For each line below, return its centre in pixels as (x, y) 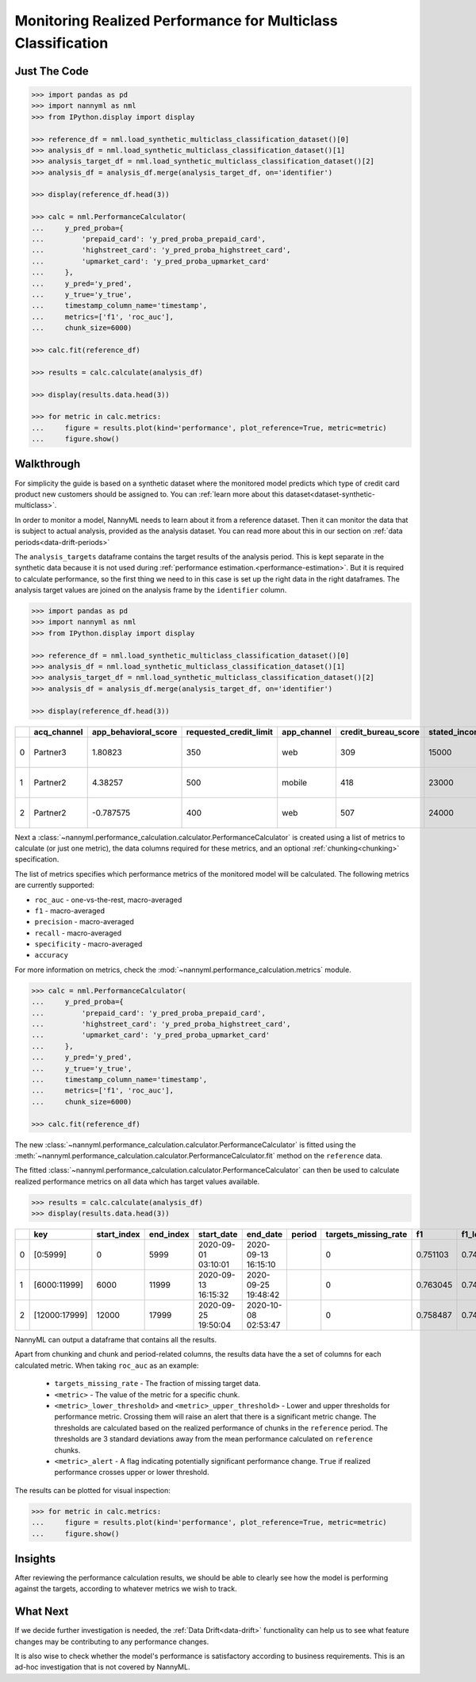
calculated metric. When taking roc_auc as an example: (107, 1365)
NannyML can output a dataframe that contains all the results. (116, 1340)
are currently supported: (54, 885)
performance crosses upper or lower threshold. (132, 1473)
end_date (265, 1235)
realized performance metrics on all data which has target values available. (137, 1181)
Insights (35, 1559)
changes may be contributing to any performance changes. (112, 1642)
